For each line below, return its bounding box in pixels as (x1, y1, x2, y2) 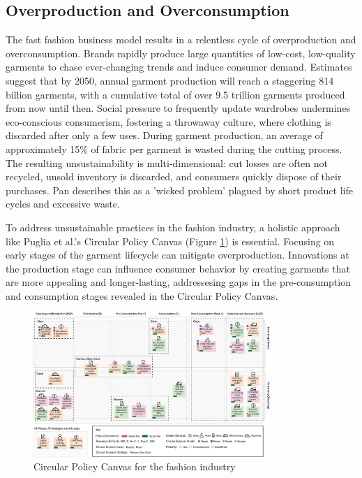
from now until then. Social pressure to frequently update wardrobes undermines (6, 101, 351, 115)
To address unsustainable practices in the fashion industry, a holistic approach (6, 219, 340, 234)
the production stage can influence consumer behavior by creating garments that (6, 261, 350, 275)
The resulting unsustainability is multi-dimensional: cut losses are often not (6, 155, 328, 170)
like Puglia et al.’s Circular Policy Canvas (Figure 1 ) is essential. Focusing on (6, 233, 335, 248)
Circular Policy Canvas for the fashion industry (33, 459, 236, 474)
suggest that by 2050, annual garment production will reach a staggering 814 (6, 73, 334, 87)
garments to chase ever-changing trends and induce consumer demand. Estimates (6, 59, 352, 74)
